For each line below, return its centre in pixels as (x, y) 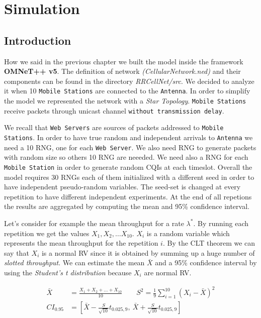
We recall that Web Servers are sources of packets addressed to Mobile (114, 127)
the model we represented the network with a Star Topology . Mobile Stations (125, 101)
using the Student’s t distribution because (68, 272)
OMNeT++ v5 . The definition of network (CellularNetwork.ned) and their (122, 71)
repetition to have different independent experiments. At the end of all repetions (128, 196)
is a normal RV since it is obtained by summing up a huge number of (148, 252)
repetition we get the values (47, 233)
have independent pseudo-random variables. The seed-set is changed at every (122, 187)
